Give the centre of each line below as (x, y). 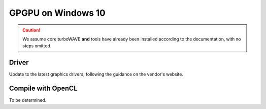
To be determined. (28, 100)
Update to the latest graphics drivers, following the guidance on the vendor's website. (96, 74)
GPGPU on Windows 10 (57, 13)
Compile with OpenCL (43, 89)
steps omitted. (37, 46)
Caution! (32, 30)
